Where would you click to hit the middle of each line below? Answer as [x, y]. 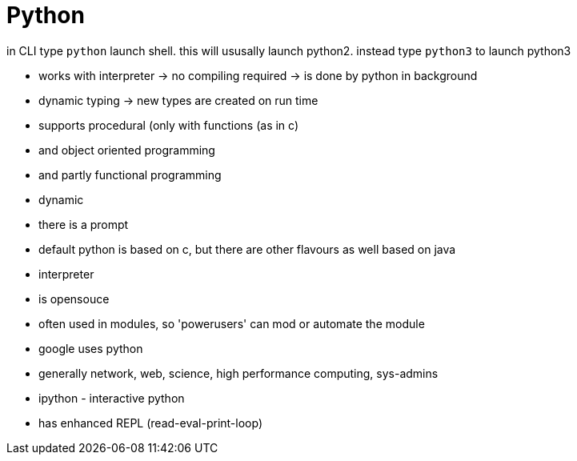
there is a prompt [84, 224]
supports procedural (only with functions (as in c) [169, 125]
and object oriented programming [127, 150]
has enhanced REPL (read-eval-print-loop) [150, 423]
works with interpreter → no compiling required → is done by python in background [258, 75]
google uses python [91, 348]
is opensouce [74, 299]
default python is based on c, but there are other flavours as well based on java [247, 249]
